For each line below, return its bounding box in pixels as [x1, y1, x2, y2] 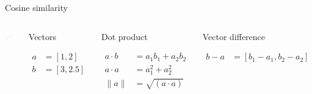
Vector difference [202, 30, 266, 42]
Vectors [28, 30, 57, 42]
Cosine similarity [5, 1, 68, 13]
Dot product [101, 30, 148, 42]
